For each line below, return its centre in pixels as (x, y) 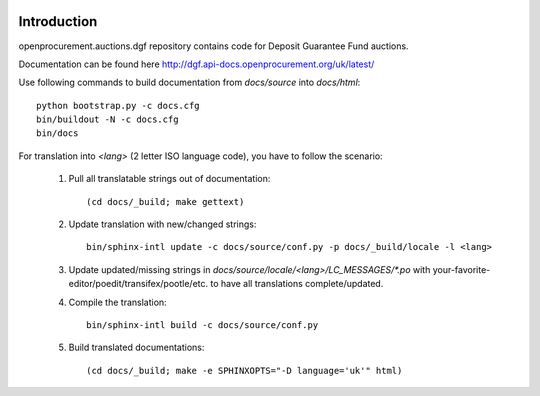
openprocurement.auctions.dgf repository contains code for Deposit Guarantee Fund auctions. (213, 46)
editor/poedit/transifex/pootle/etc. (138, 284)
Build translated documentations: (136, 347)
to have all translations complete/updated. (297, 284)
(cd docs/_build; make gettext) (165, 201)
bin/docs (57, 133)
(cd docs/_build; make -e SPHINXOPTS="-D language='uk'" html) (244, 370)
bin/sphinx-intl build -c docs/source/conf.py (202, 324)
